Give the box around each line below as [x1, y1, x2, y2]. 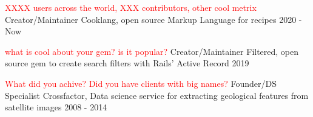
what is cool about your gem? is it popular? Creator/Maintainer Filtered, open [5, 45, 299, 57]
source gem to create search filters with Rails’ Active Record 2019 [5, 57, 249, 69]
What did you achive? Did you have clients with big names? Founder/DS [5, 77, 277, 89]
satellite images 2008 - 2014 [5, 101, 107, 113]
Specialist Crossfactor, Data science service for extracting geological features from [5, 89, 309, 101]
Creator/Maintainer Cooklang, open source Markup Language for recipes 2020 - [5, 13, 302, 25]
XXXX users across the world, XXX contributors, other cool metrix [5, 1, 257, 13]
